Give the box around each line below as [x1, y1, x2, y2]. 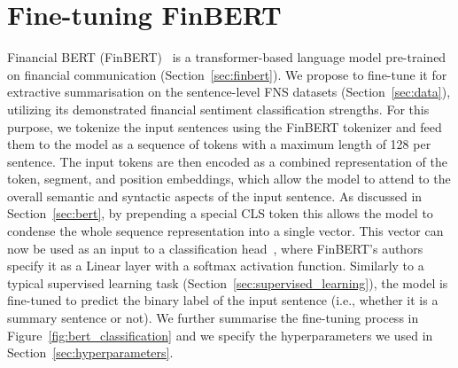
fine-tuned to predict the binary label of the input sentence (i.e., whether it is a [7, 291, 439, 309]
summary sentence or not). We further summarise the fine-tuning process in [7, 309, 419, 327]
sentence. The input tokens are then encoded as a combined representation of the [7, 152, 447, 170]
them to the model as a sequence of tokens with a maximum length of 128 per [7, 135, 431, 153]
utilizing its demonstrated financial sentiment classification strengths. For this [7, 99, 430, 118]
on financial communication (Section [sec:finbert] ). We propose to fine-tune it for [7, 65, 447, 83]
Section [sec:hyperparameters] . [7, 343, 174, 362]
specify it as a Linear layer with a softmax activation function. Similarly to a [7, 256, 424, 275]
